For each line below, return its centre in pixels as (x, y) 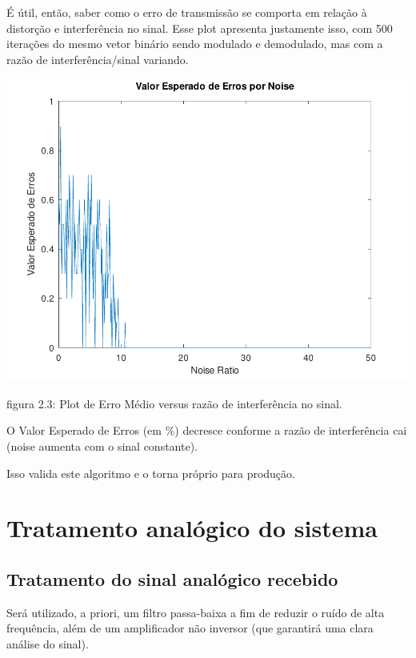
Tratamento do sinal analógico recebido (172, 578)
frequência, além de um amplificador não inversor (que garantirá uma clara (190, 628)
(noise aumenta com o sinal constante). (102, 446)
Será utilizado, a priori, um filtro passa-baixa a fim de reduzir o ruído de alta (196, 612)
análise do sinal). (48, 643)
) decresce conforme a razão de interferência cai (291, 430)
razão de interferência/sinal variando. (98, 59)
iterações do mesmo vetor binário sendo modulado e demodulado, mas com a (195, 44)
